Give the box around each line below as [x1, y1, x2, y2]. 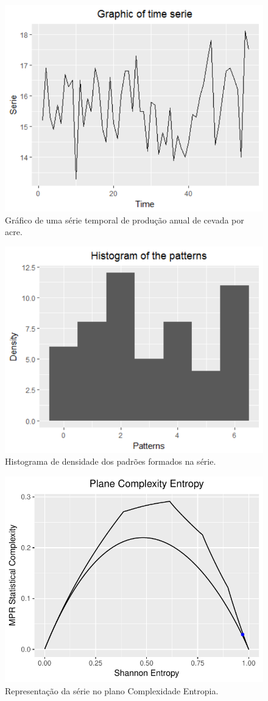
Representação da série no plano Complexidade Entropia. [5, 684, 219, 697]
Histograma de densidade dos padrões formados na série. [5, 455, 216, 468]
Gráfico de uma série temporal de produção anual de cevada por [5, 213, 244, 226]
